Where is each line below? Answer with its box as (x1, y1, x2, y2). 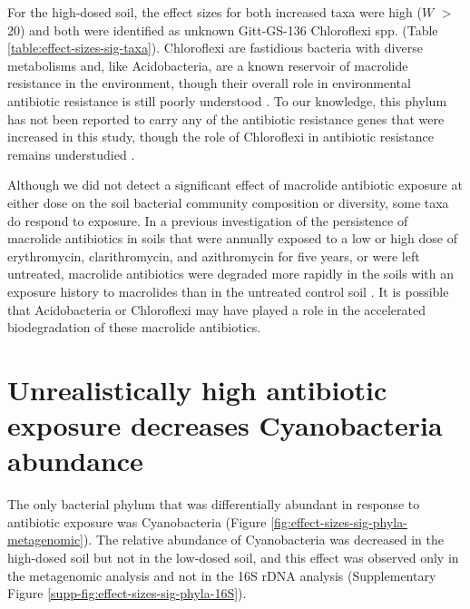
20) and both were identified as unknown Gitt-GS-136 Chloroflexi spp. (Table (7, 20, 438, 39)
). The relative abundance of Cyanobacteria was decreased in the (83, 530, 444, 549)
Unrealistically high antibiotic (7, 370, 387, 408)
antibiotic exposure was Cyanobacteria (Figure (7, 512, 267, 531)
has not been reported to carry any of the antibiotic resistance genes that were (7, 109, 445, 128)
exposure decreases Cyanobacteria (7, 407, 443, 444)
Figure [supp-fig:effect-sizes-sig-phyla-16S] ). (7, 584, 247, 603)
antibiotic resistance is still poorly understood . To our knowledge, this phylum (7, 91, 447, 110)
